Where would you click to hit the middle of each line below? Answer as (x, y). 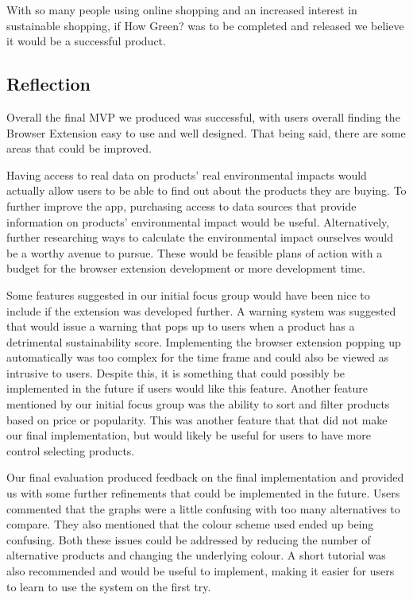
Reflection (48, 84)
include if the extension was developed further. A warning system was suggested (201, 310)
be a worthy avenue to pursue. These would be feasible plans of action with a (195, 252)
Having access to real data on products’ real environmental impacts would (187, 174)
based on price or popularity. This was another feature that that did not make (197, 419)
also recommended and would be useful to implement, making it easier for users (201, 571)
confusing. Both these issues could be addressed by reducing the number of (189, 539)
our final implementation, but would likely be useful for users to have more (189, 435)
